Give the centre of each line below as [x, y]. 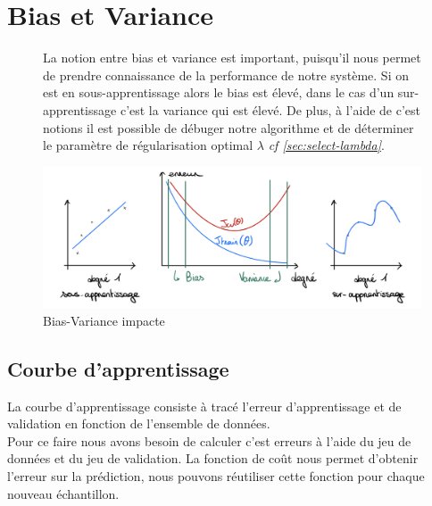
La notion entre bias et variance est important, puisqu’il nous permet [232, 58]
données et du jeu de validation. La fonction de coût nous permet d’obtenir [213, 458]
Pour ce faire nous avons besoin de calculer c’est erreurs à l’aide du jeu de [209, 440]
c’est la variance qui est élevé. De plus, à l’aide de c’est [270, 109]
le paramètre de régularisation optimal [148, 145]
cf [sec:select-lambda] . [326, 145]
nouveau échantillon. [63, 493]
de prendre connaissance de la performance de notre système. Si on [226, 75]
